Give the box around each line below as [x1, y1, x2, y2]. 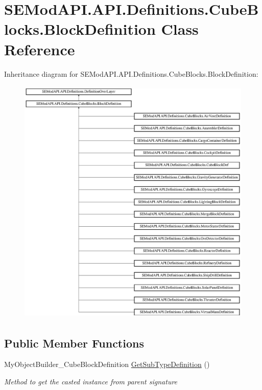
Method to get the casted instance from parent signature [4, 376, 178, 387]
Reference [4, 38, 75, 59]
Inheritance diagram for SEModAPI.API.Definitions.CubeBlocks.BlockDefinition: [4, 68, 258, 79]
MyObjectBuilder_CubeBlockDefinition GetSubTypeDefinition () [4, 359, 210, 370]
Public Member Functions [4, 335, 144, 351]
